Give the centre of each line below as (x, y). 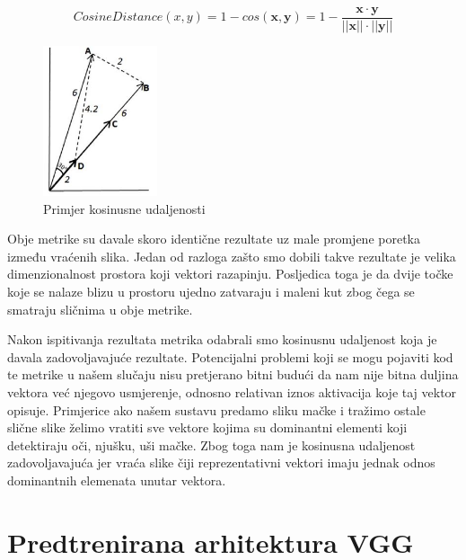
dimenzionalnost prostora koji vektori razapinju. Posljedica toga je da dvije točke (230, 274)
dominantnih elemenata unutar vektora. (117, 480)
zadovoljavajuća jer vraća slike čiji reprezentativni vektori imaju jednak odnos (221, 462)
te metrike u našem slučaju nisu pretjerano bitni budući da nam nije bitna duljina (233, 374)
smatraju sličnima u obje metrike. (100, 309)
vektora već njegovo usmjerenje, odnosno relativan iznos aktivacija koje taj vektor (232, 392)
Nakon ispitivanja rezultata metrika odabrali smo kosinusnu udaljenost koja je (222, 339)
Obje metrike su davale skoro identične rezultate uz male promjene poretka (214, 239)
